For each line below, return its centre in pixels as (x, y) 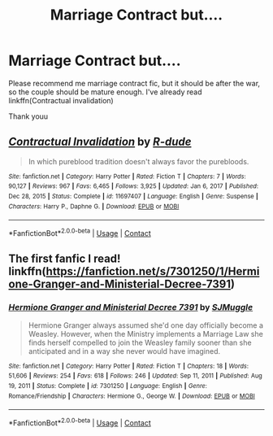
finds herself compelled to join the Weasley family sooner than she (140, 342)
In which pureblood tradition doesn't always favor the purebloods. (139, 161)
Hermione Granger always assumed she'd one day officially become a (146, 325)
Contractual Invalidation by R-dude (100, 142)
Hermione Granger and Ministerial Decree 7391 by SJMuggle (131, 307)
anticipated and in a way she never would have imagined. (124, 351)
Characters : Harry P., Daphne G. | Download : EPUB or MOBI (94, 206)
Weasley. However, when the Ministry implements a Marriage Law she (146, 334)
